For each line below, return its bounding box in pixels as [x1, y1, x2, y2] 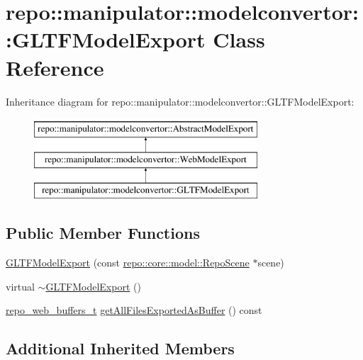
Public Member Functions [6, 222, 200, 244]
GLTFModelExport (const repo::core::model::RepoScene [6, 255, 250, 270]
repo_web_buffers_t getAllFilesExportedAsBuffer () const [6, 303, 262, 317]
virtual [6, 279, 35, 293]
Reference [6, 52, 104, 81]
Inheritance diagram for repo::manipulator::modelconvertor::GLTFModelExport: [6, 94, 354, 108]
